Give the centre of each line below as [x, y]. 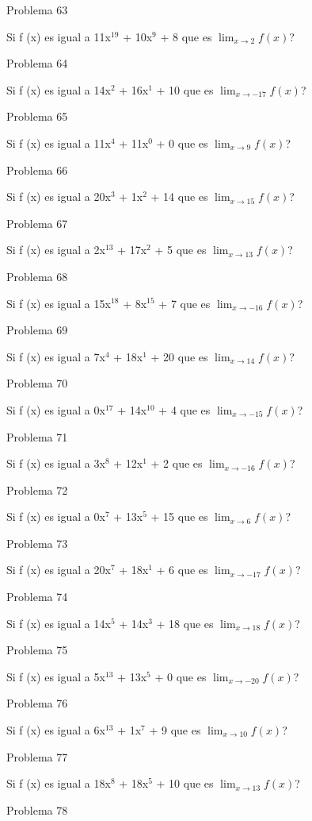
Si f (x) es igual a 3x [56, 463]
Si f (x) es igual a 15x [59, 303]
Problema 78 [37, 809]
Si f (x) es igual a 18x [59, 783]
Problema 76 [37, 703]
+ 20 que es [179, 356]
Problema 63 [37, 10]
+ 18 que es [185, 623]
